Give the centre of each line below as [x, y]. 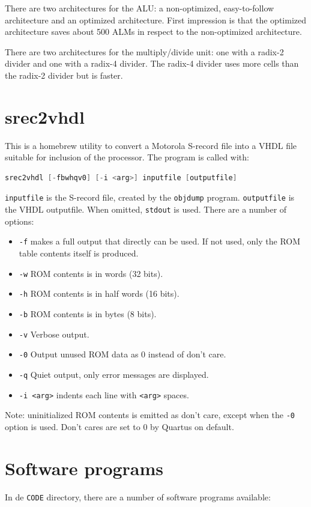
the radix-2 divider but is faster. [64, 75]
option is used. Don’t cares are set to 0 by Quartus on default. [119, 426]
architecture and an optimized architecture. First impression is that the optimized [156, 20]
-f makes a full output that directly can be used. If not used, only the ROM [160, 241]
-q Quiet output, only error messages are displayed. [114, 374]
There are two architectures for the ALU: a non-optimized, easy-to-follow [140, 8]
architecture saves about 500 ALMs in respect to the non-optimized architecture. [153, 32]
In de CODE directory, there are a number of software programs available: [138, 496]
